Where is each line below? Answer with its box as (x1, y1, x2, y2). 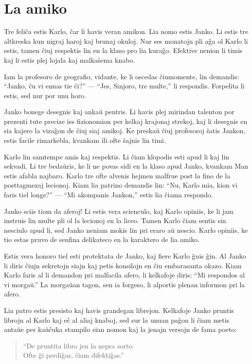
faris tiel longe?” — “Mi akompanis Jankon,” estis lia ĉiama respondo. (4, 190, 213, 200)
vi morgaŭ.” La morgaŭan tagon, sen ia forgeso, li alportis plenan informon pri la (4, 279, 245, 289)
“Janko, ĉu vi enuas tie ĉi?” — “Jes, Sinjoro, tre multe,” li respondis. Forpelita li (4, 81, 245, 91)
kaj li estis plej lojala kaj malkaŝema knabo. (4, 54, 135, 65)
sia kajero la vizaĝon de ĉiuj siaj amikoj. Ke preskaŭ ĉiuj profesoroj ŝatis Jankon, (4, 125, 246, 136)
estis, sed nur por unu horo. (4, 90, 86, 100)
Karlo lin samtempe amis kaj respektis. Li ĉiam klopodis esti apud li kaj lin (4, 151, 230, 161)
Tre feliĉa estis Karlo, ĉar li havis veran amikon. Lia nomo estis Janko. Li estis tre (4, 26, 249, 36)
